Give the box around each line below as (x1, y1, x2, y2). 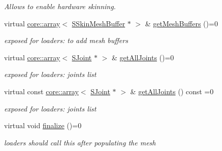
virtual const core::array (4, 86, 79, 96)
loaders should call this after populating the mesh (4, 137, 156, 147)
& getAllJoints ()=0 (111, 52, 174, 62)
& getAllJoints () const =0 (130, 86, 214, 96)
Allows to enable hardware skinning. (4, 1, 116, 11)
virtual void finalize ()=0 (4, 120, 82, 131)
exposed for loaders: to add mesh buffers (4, 35, 128, 46)
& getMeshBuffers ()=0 (145, 18, 218, 28)
